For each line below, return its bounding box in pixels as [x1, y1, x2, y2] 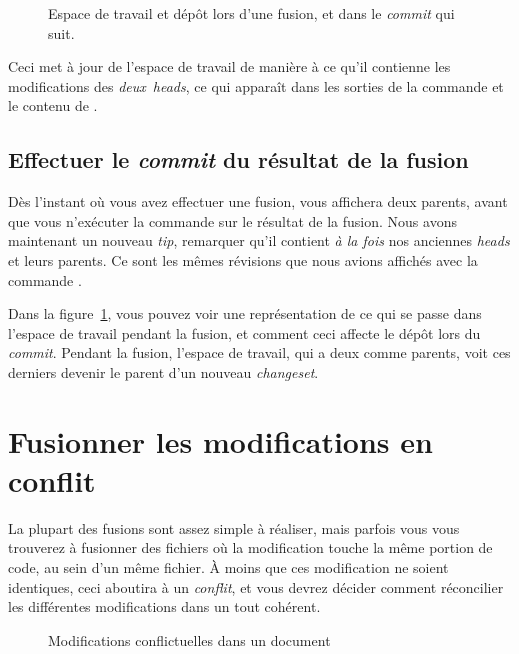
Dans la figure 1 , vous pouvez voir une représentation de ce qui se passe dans [8, 303, 482, 324]
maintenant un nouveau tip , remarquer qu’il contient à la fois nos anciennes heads [8, 230, 510, 251]
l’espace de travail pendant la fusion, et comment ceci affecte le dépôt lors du [8, 322, 481, 343]
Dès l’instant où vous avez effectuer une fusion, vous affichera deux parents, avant [8, 191, 508, 212]
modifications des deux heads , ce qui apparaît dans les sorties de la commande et [8, 75, 504, 96]
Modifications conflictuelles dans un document [48, 629, 331, 650]
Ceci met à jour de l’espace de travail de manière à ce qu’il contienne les [8, 56, 451, 77]
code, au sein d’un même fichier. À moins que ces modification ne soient [8, 557, 449, 578]
